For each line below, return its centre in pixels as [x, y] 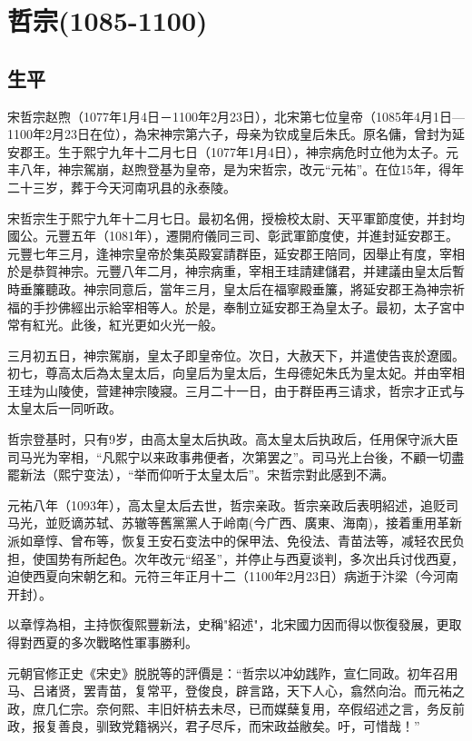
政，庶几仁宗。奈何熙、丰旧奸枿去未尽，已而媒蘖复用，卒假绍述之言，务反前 [236, 708]
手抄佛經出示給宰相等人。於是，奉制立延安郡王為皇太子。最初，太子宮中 [248, 306]
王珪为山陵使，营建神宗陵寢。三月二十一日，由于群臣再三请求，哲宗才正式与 [236, 390]
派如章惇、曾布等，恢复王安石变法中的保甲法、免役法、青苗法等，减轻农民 [230, 541]
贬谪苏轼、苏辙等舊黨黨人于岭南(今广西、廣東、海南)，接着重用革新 [260, 523]
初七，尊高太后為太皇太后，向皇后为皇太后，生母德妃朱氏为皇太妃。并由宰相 [236, 373]
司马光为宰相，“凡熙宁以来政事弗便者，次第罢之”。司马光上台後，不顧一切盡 [236, 456]
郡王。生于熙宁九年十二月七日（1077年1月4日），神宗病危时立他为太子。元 [239, 151]
